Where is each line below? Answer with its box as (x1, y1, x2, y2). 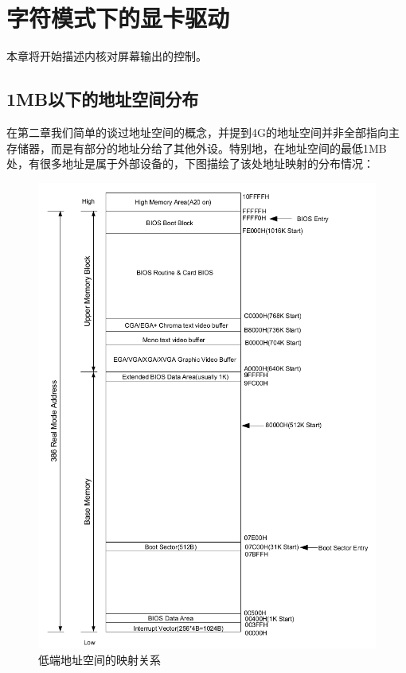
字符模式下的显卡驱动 (6, 2, 230, 34)
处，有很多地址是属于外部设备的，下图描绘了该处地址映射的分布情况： (6, 155, 374, 172)
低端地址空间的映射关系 (38, 651, 161, 667)
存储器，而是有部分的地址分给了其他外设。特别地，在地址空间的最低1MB (6, 139, 387, 156)
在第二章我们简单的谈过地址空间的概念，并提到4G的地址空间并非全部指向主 (6, 123, 400, 140)
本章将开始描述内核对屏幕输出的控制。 (6, 48, 207, 64)
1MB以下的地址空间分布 (6, 87, 199, 111)
